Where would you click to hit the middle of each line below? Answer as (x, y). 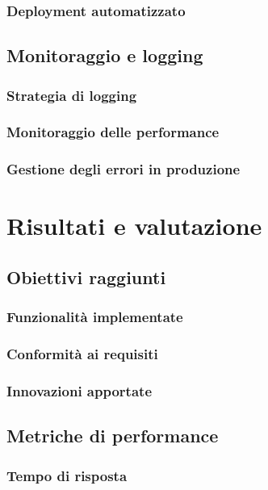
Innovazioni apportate (80, 390)
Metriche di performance (113, 436)
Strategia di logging (72, 95)
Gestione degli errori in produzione (124, 169)
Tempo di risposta (67, 475)
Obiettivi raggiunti (86, 276)
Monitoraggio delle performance (113, 132)
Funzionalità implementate (95, 317)
